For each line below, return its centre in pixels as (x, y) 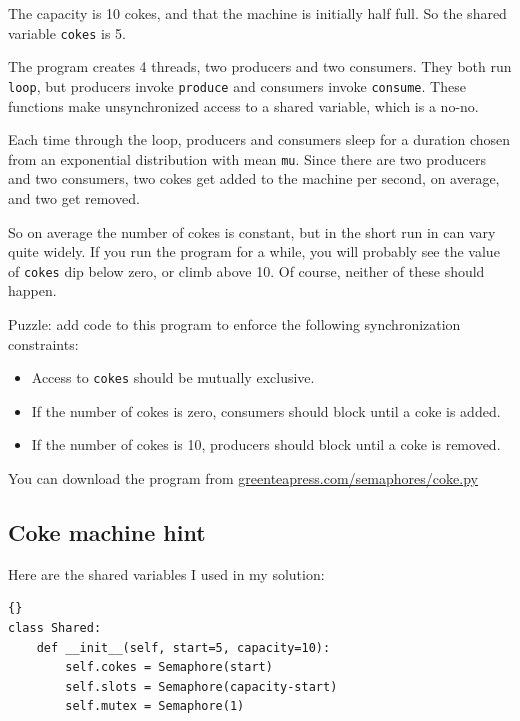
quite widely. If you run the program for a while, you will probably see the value (254, 251)
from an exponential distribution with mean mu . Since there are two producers (247, 158)
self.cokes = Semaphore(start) (169, 667)
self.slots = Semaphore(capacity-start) (201, 686)
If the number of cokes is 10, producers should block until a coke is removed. (266, 444)
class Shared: (55, 627)
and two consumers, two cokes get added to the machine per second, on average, (254, 178)
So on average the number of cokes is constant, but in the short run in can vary (252, 231)
